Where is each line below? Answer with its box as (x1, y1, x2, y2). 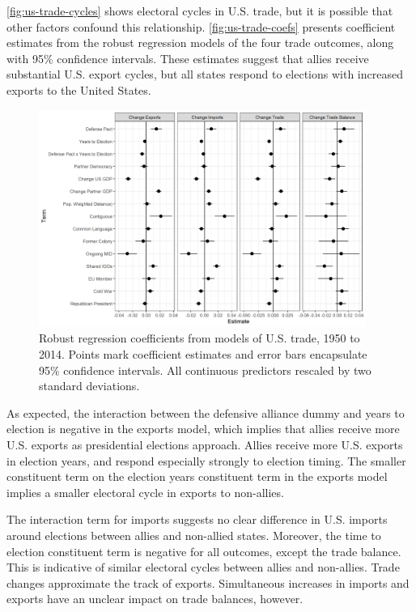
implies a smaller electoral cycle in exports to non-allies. (6, 483, 284, 500)
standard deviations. (39, 377, 140, 394)
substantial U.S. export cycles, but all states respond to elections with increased (6, 66, 403, 83)
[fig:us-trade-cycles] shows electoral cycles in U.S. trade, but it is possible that (6, 2, 393, 19)
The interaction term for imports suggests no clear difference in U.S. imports (6, 511, 388, 528)
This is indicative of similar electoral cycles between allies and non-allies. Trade (6, 559, 400, 576)
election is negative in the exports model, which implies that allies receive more (6, 420, 400, 437)
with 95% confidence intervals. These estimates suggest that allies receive (6, 49, 369, 66)
